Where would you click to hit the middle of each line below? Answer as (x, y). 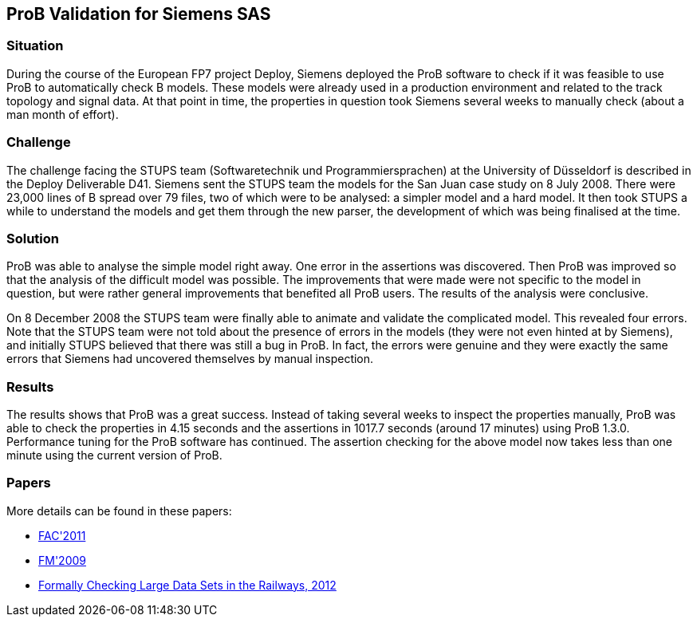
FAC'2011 (62, 535)
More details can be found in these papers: (119, 511)
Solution (33, 238)
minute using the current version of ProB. (114, 455)
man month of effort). (63, 114)
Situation (35, 46)
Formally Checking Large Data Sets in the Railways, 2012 (187, 585)
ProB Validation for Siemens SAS (139, 14)
